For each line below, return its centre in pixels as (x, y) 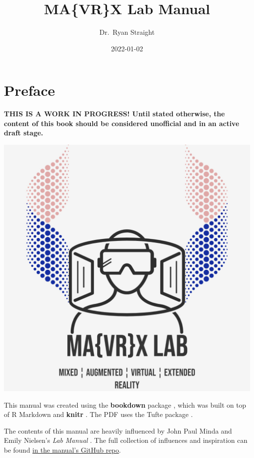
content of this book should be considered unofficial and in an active (122, 123)
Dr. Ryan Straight (127, 32)
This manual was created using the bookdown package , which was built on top (125, 404)
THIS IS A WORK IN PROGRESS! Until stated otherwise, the (115, 114)
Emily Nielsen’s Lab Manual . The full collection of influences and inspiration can (126, 440)
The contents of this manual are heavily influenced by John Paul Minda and (118, 430)
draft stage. (24, 133)
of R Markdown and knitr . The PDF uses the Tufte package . (98, 414)
